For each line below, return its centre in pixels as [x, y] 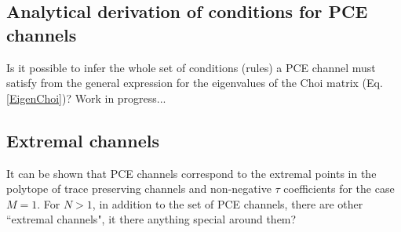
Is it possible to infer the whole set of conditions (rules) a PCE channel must [191, 67]
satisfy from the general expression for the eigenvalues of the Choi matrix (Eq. [195, 83]
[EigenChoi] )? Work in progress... [86, 98]
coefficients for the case [339, 188]
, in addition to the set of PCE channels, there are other [228, 203]
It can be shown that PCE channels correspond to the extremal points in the [191, 173]
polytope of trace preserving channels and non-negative [139, 188]
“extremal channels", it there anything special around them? [151, 219]
